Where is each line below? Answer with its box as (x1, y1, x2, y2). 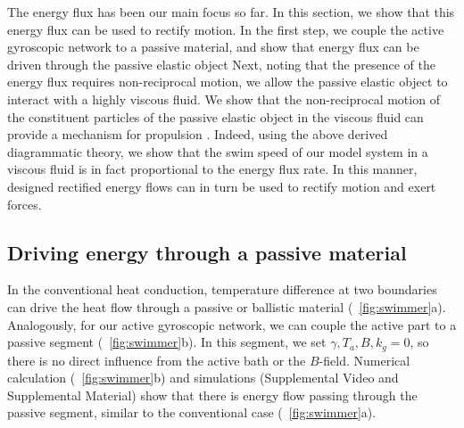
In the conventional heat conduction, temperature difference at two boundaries (7, 280, 437, 299)
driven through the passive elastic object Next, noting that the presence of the (7, 54, 435, 73)
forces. (7, 194, 42, 213)
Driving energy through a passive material (7, 238, 407, 266)
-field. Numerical (319, 350, 410, 369)
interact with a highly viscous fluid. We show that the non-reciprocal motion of (7, 89, 440, 108)
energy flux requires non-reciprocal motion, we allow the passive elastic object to (7, 72, 448, 91)
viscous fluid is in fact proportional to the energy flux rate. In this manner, (7, 160, 418, 178)
